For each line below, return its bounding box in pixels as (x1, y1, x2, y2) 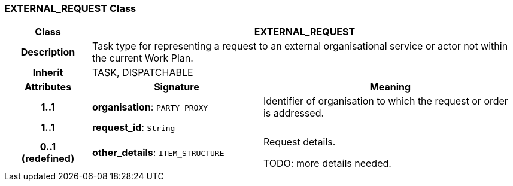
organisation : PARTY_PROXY (92, 101, 208, 114)
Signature (154, 81, 199, 93)
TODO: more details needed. (263, 157, 391, 170)
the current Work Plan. (92, 52, 193, 65)
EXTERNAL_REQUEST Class (4, 2, 136, 14)
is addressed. (263, 107, 324, 120)
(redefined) (21, 153, 75, 165)
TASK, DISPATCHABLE (92, 66, 193, 79)
